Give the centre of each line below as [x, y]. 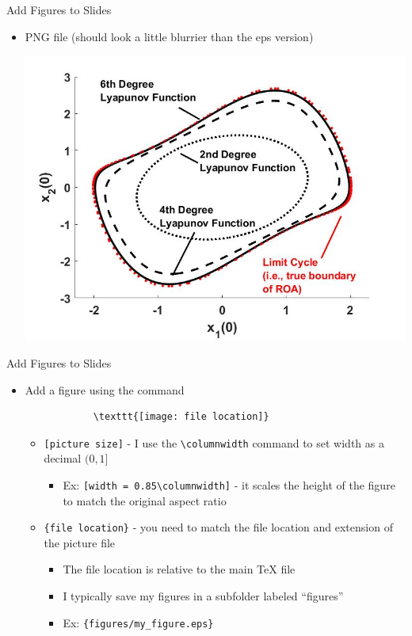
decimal [63, 458]
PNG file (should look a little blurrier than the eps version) [169, 36]
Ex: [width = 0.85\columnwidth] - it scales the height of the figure [229, 484]
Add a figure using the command [105, 389]
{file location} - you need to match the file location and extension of [218, 527]
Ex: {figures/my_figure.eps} [138, 622]
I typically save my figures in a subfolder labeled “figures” [203, 596]
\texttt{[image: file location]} [181, 417]
